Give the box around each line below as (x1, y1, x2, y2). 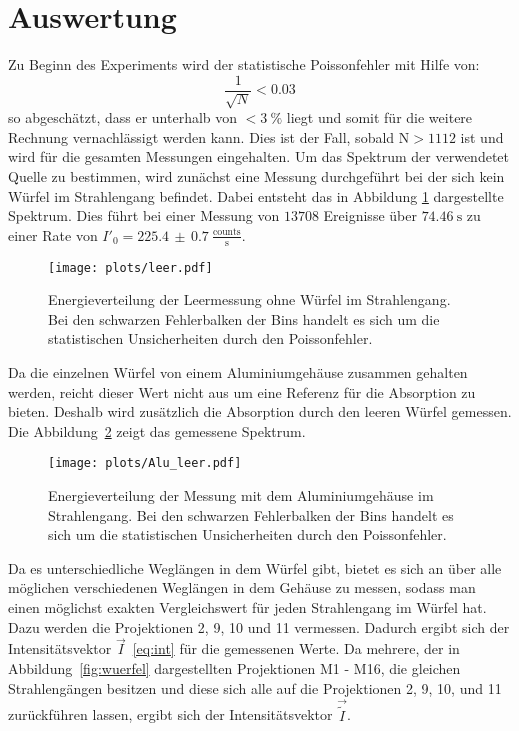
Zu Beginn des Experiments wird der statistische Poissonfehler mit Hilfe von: (8, 54, 480, 75)
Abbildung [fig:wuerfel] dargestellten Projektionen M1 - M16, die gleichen (8, 658, 461, 678)
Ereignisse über (323, 205, 417, 226)
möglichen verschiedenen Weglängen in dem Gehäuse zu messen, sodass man (8, 577, 476, 598)
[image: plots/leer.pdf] (48, 260, 213, 275)
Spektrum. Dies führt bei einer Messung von (8, 205, 280, 226)
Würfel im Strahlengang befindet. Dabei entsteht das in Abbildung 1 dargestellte (8, 185, 504, 206)
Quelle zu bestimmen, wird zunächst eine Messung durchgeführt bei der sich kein (8, 165, 505, 186)
